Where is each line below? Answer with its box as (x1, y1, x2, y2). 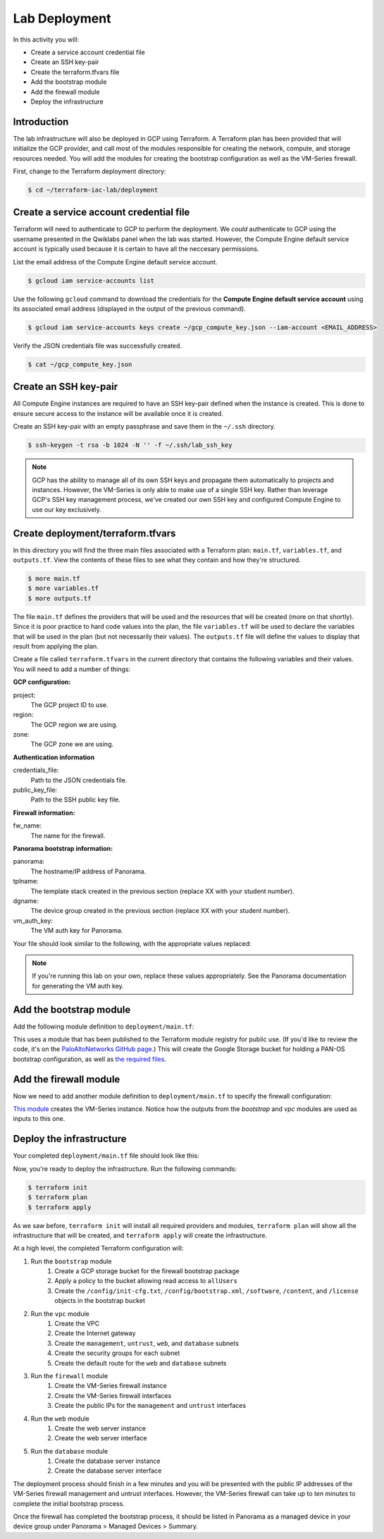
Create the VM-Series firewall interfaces (54, 1391, 172, 1399)
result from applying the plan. (13, 642, 99, 650)
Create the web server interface (54, 1434, 147, 1442)
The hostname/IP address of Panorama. (30, 867, 147, 876)
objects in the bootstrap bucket (54, 1296, 146, 1305)
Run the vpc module (30, 1309, 89, 1318)
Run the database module (30, 1447, 109, 1455)
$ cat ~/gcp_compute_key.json (27, 360, 132, 368)
